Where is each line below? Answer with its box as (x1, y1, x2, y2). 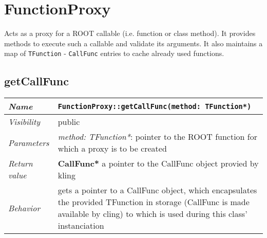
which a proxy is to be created (58, 142, 167, 155)
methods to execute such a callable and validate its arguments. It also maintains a (4, 38, 263, 48)
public (58, 116, 80, 128)
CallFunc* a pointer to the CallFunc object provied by (58, 157, 259, 170)
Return (8, 157, 33, 170)
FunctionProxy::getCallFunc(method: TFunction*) (58, 102, 252, 111)
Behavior (8, 202, 41, 214)
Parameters (8, 136, 49, 149)
